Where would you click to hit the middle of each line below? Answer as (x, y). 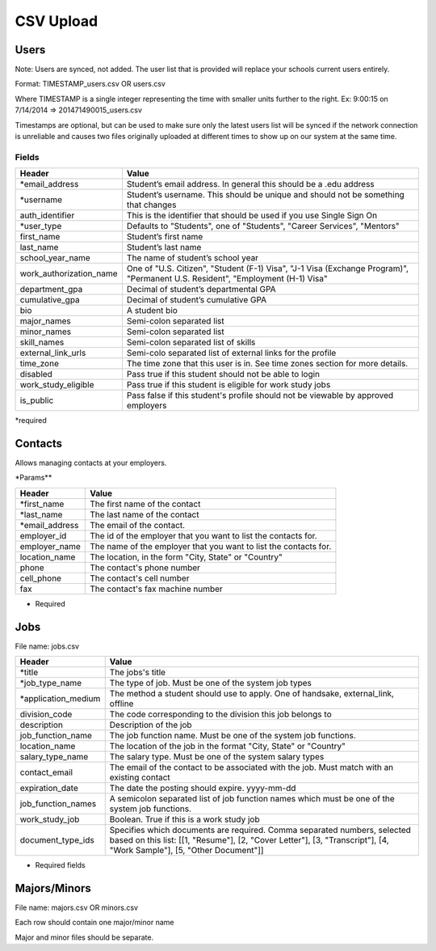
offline (122, 704)
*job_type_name (51, 683)
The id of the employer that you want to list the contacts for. (204, 535)
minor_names (46, 332)
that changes (151, 205)
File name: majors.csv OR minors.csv (77, 908)
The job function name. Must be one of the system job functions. (233, 736)
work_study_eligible (57, 385)
